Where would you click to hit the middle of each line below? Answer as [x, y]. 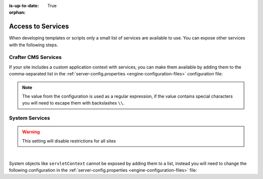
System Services [30, 118]
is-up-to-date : [24, 6]
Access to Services [39, 27]
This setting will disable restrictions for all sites [69, 141]
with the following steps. [34, 45]
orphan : [17, 13]
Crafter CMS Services [35, 57]
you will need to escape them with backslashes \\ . [73, 103]
